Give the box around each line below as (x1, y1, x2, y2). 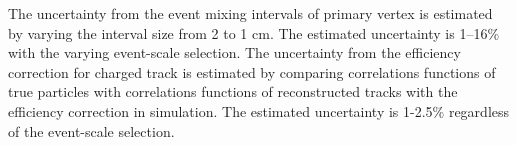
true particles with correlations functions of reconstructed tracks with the (8, 81, 458, 102)
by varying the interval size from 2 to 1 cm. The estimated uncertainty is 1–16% (8, 22, 500, 43)
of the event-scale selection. (8, 120, 175, 141)
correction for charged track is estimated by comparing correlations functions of (8, 61, 496, 82)
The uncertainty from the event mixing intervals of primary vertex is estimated (8, 3, 493, 23)
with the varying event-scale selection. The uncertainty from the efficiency (8, 42, 461, 63)
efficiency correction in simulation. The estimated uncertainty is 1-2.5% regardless (8, 100, 510, 121)
